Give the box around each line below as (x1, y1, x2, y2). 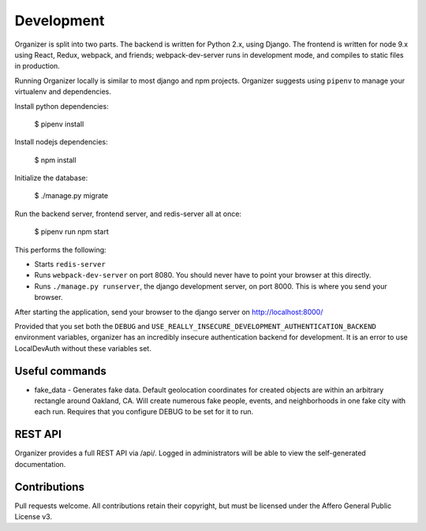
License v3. (14, 512, 53, 522)
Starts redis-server (34, 260, 106, 269)
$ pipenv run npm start (34, 227, 110, 237)
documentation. (14, 459, 66, 469)
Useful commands (14, 364, 106, 378)
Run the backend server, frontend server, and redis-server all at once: (14, 209, 242, 219)
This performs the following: (14, 245, 106, 254)
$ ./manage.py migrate (34, 191, 109, 200)
